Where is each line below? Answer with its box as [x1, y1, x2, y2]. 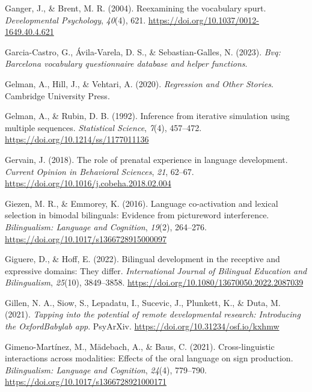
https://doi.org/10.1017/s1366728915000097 [5, 232, 167, 245]
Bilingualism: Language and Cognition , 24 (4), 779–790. [5, 363, 207, 376]
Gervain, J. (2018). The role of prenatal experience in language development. [5, 153, 288, 165]
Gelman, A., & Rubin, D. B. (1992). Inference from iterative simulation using [5, 109, 290, 122]
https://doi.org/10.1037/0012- [148, 13, 259, 26]
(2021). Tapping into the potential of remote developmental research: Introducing [5, 308, 301, 320]
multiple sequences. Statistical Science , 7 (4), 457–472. [5, 121, 202, 133]
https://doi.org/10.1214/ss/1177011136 [5, 133, 149, 145]
